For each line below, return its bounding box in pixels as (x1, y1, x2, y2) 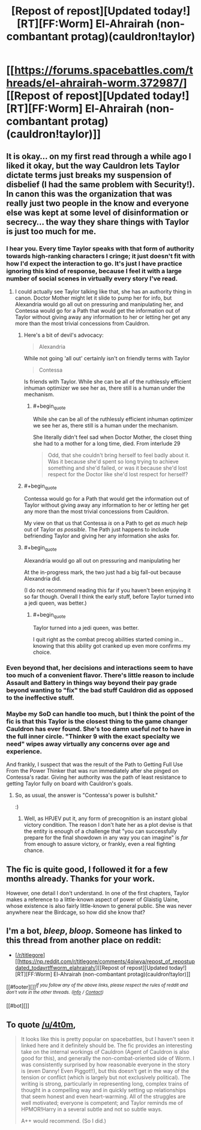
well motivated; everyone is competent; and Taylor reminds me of (20, 1099, 183, 1107)
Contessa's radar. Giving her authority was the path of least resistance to (6, 773, 187, 781)
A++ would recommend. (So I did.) (20, 1117, 107, 1125)
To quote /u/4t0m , (6, 1020, 76, 1030)
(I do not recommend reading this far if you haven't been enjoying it (23, 587, 191, 594)
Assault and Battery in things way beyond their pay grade (6, 678, 177, 687)
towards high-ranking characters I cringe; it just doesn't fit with (6, 252, 195, 260)
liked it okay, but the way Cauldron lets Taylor (6, 160, 180, 171)
